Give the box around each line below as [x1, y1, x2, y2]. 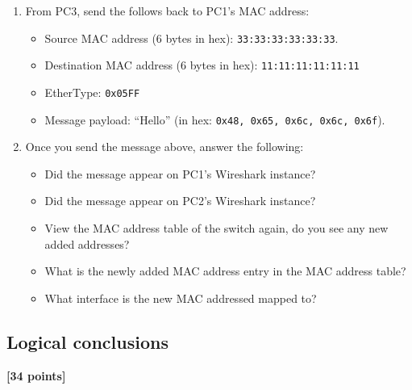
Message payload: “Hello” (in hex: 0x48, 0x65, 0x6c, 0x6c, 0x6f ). [44, 111, 385, 128]
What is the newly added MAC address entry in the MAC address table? [44, 262, 406, 279]
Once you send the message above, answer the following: [25, 138, 304, 155]
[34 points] [6, 367, 66, 384]
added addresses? [44, 235, 130, 252]
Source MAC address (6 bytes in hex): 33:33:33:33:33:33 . [44, 29, 339, 46]
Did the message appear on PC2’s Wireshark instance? [44, 192, 316, 209]
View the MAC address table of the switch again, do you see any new [44, 220, 389, 236]
